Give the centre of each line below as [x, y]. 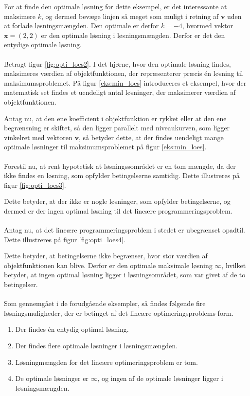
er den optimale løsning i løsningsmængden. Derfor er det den [133, 35]
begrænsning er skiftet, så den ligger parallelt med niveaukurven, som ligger [117, 128]
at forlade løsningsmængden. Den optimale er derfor [81, 26]
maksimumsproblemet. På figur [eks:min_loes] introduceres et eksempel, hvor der [125, 82]
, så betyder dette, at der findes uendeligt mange [151, 137]
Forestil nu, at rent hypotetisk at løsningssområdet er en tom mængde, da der [120, 166]
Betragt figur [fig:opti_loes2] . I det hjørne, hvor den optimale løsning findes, [117, 63]
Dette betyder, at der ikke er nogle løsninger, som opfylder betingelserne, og [117, 201]
